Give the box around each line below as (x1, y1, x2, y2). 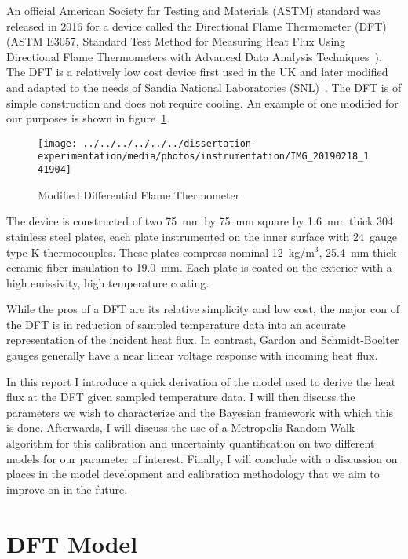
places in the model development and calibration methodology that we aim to (6, 466, 380, 482)
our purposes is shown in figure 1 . (6, 110, 170, 126)
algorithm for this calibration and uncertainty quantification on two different (6, 435, 375, 451)
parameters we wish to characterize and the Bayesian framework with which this (6, 404, 394, 420)
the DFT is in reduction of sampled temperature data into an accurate (6, 316, 346, 332)
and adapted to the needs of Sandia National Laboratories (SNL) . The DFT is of (6, 79, 402, 95)
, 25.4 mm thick (319, 243, 397, 260)
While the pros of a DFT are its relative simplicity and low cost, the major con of (6, 301, 399, 317)
